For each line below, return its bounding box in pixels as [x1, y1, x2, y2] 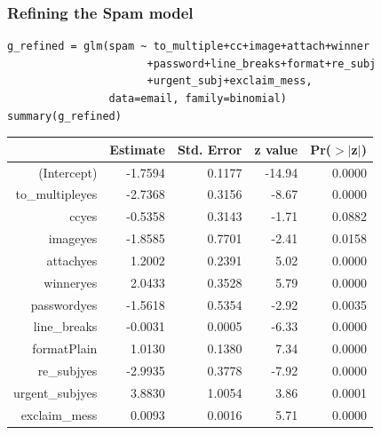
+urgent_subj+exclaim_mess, [147, 75, 313, 88]
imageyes [48, 229, 98, 248]
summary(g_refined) [7, 109, 122, 123]
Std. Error [177, 139, 242, 158]
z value [254, 139, 298, 158]
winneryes [44, 273, 98, 291]
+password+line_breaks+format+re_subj [147, 57, 377, 70]
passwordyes [30, 295, 98, 313]
